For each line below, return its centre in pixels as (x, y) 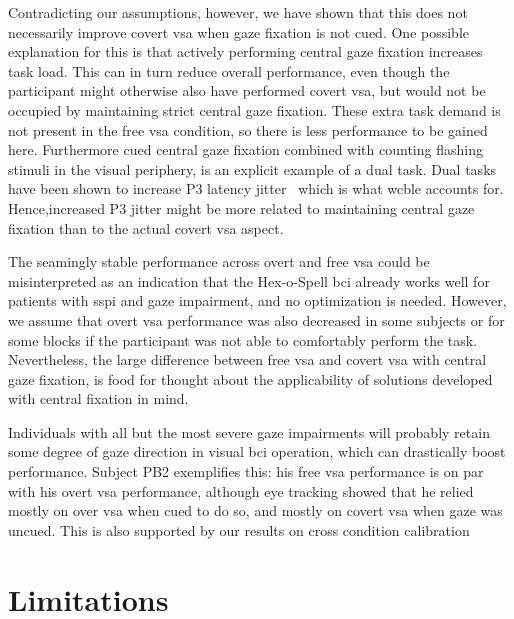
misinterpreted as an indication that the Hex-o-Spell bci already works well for (249, 280)
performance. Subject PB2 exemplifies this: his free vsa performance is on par (246, 471)
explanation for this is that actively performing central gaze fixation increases (245, 51)
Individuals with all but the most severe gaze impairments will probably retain (249, 431)
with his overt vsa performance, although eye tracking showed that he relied (241, 490)
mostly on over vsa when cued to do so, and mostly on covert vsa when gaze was (255, 510)
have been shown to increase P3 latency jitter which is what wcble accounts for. (256, 188)
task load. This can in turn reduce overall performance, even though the (229, 70)
